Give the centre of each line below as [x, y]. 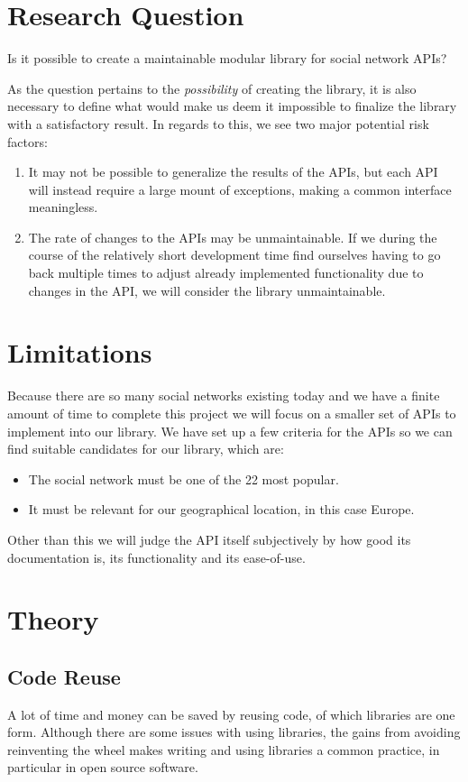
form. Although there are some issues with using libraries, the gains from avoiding [234, 732]
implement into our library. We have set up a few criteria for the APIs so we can [230, 431]
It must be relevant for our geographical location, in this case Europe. [221, 509]
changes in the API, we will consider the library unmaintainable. [207, 290]
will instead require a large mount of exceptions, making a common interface [240, 189]
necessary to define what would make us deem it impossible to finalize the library [232, 106]
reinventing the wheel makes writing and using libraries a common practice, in [224, 749]
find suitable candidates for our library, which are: [146, 449]
